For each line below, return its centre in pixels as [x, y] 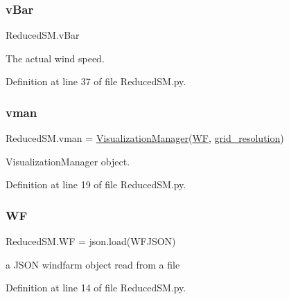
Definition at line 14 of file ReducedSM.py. [96, 288]
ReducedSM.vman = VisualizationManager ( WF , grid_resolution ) [145, 138]
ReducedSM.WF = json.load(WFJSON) [91, 241]
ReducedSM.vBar [43, 35]
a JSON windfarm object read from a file [93, 264]
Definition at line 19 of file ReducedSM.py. [96, 184]
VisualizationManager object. [68, 161]
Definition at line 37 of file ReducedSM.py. [96, 81]
